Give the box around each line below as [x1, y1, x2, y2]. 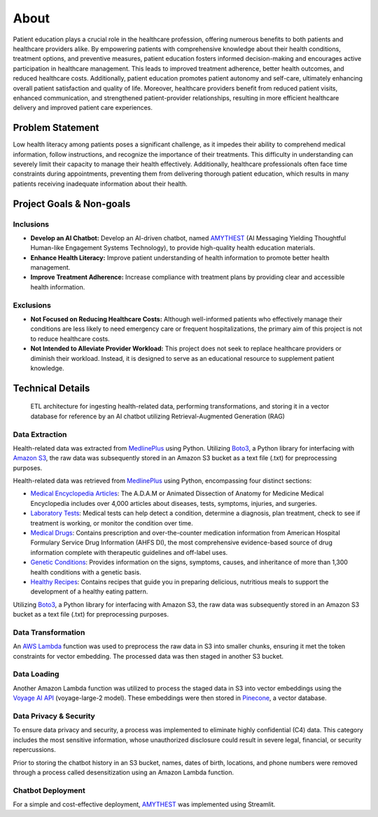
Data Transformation [13, 627, 85, 637]
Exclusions [13, 300, 52, 310]
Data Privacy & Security [13, 711, 96, 721]
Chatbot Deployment [13, 785, 85, 795]
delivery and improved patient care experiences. [13, 104, 153, 112]
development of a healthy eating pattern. [30, 587, 148, 596]
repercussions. [13, 746, 56, 754]
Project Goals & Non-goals [13, 198, 131, 210]
